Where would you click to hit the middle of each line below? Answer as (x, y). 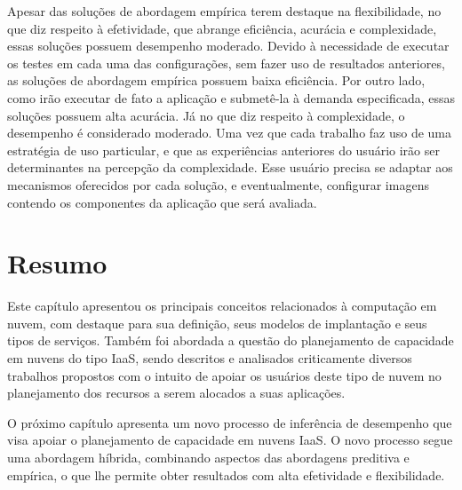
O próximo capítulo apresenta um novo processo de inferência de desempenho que (230, 422)
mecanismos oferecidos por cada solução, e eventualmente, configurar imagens (218, 184)
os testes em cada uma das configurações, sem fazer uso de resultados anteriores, (226, 63)
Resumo (57, 263)
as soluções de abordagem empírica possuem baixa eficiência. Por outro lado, (216, 80)
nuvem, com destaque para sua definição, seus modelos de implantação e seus (217, 323)
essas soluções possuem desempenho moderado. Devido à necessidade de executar (228, 46)
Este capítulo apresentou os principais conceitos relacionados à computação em (222, 306)
